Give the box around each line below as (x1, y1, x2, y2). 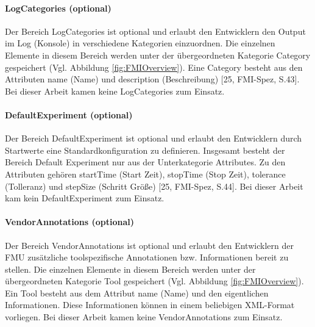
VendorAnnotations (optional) (5, 215, 134, 228)
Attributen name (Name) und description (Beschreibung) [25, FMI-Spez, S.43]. (5, 73, 300, 85)
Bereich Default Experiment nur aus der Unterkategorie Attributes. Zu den (5, 156, 286, 168)
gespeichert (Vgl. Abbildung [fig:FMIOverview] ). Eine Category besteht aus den (5, 60, 303, 73)
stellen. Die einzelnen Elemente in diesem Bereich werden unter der (5, 262, 256, 275)
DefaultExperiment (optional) (5, 108, 133, 121)
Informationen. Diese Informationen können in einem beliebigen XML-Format (5, 298, 295, 311)
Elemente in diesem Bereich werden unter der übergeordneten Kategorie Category (5, 48, 311, 61)
